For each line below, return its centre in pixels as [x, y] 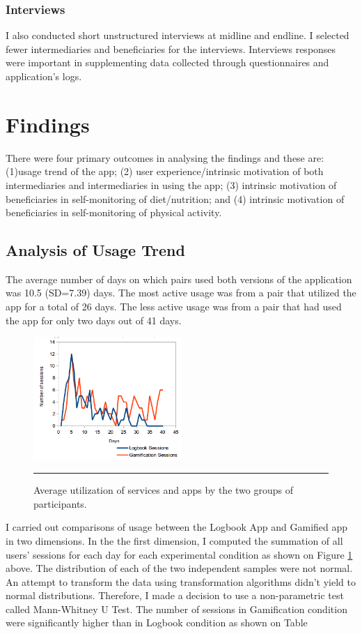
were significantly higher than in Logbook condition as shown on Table [157, 622]
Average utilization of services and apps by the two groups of [163, 490]
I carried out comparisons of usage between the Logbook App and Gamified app [177, 527]
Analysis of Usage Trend [95, 250]
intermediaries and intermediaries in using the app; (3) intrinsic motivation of [171, 184]
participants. [60, 503]
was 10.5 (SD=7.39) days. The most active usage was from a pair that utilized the [181, 293]
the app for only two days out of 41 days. [94, 320]
